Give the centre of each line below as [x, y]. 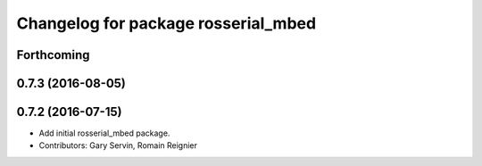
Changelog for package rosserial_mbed [166, 23]
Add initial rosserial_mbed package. [104, 133]
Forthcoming [53, 55]
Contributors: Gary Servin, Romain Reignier [118, 145]
